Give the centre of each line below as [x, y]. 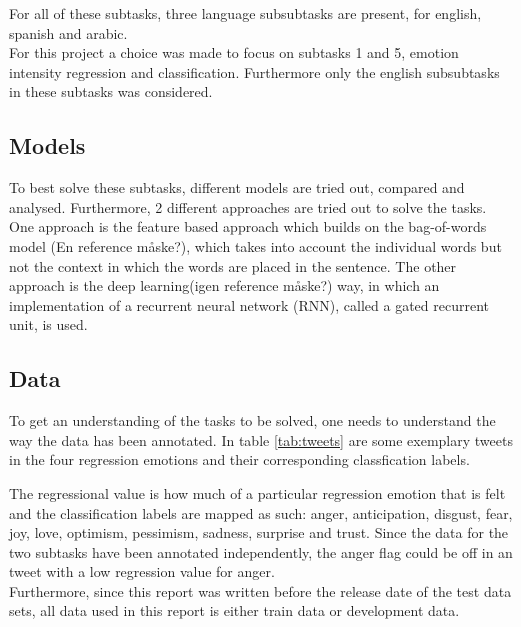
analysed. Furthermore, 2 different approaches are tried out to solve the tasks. [248, 206]
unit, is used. [48, 324]
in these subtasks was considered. [111, 91]
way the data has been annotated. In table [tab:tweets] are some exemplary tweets [261, 439]
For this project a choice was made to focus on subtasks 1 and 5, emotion [234, 52]
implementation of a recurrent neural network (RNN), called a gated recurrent [249, 304]
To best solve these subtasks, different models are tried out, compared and [237, 187]
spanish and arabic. [68, 32]
